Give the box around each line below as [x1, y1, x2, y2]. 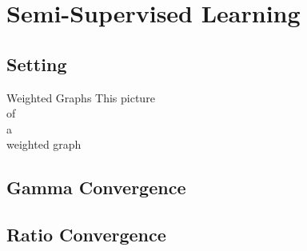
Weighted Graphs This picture [6, 89, 155, 106]
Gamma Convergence [6, 175, 186, 200]
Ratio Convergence [6, 222, 166, 247]
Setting [6, 51, 67, 76]
